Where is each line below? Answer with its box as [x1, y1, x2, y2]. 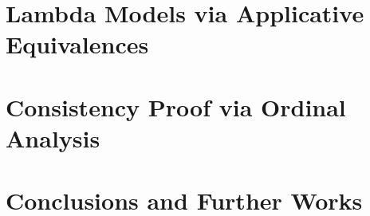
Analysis [6, 121, 100, 154]
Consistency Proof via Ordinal [6, 90, 346, 123]
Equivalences [6, 28, 149, 61]
